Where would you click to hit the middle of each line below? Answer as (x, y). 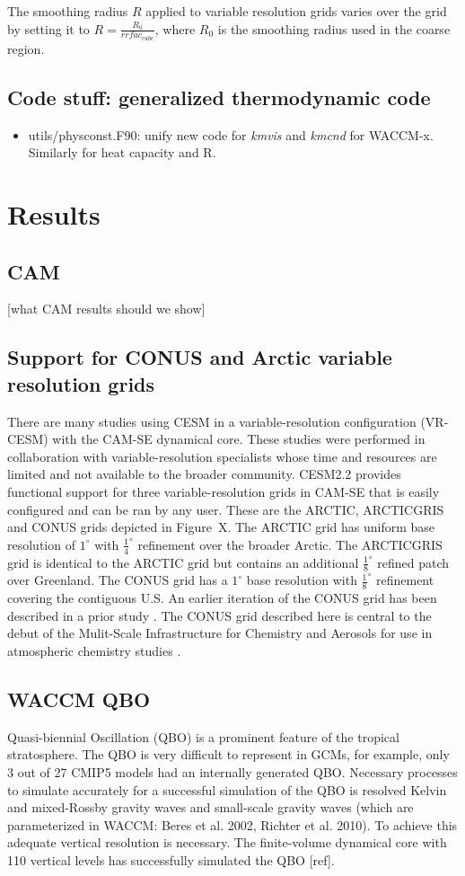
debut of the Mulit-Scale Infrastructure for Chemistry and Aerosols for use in (220, 633)
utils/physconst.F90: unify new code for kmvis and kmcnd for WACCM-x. (231, 134)
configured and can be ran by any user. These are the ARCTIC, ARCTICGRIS (226, 509)
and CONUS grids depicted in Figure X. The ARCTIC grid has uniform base (221, 527)
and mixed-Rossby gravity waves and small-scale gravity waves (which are (211, 807)
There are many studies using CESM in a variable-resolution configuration (212, 421)
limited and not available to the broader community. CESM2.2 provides (204, 474)
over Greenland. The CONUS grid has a (118, 580)
